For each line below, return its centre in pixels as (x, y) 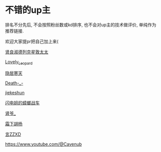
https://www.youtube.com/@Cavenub (44, 144)
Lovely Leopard (19, 62)
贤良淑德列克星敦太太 (27, 52)
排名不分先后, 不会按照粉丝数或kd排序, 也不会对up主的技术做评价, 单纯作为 (81, 25)
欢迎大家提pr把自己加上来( (32, 41)
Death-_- (14, 83)
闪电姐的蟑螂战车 (22, 103)
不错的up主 (28, 10)
